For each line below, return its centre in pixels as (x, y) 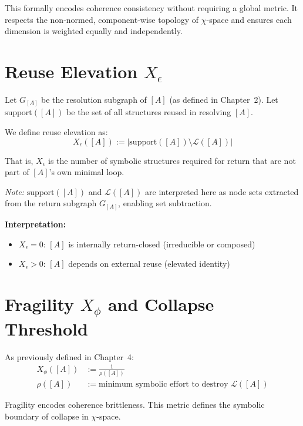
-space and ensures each (249, 19)
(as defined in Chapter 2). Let (224, 99)
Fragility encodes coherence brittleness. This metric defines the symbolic (135, 405)
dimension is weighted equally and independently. (94, 31)
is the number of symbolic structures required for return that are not (172, 160)
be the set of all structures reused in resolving (149, 112)
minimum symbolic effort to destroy (164, 385)
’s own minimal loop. (87, 172)
